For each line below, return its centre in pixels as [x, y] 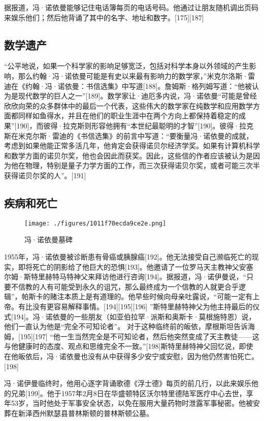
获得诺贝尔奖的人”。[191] [45, 175]
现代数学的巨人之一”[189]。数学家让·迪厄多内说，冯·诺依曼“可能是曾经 [137, 96]
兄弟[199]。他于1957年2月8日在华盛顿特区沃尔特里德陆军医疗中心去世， [128, 393]
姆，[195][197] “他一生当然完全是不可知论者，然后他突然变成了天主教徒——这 [132, 336]
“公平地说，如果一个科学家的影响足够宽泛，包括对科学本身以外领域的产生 [127, 66]
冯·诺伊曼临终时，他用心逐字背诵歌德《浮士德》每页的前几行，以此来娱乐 [128, 383]
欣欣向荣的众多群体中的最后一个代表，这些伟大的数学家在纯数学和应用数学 [128, 105]
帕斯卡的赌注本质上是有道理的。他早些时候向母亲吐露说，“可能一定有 [137, 296]
